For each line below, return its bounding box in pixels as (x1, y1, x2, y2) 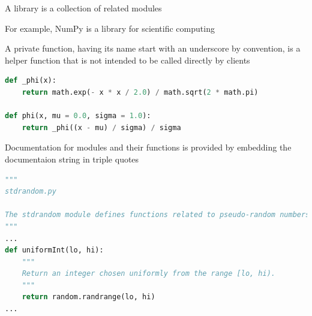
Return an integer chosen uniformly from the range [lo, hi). (22, 269, 276, 278)
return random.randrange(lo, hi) (22, 293, 155, 302)
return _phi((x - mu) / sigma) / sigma (22, 123, 181, 132)
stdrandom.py (5, 187, 56, 196)
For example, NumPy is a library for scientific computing (5, 22, 215, 34)
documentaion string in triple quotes (5, 152, 139, 165)
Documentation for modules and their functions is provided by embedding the (5, 141, 292, 154)
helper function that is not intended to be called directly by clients (5, 53, 250, 66)
